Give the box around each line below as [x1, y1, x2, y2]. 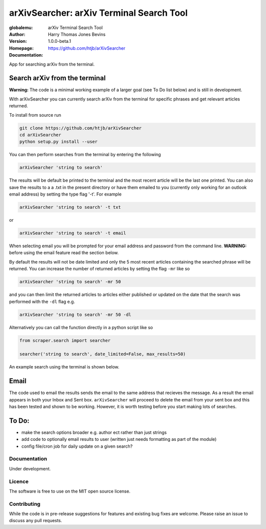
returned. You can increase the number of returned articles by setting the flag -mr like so [9, 266, 190, 272]
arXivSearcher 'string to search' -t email [19, 231, 127, 236]
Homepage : [9, 45, 34, 51]
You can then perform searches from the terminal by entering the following [9, 152, 161, 158]
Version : [9, 38, 27, 44]
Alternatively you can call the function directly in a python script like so [9, 324, 153, 330]
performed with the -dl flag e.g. [9, 298, 75, 304]
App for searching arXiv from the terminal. [9, 61, 95, 67]
